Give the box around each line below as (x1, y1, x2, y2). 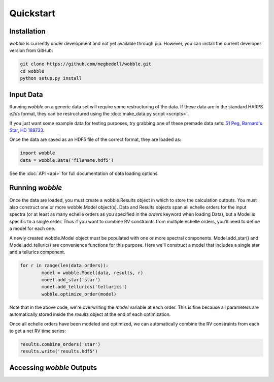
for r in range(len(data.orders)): (20, 262, 109, 269)
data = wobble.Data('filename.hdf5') (20, 157, 114, 163)
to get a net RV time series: (9, 328, 66, 334)
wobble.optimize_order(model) (41, 291, 117, 297)
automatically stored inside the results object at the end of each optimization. (9, 311, 171, 317)
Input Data (9, 90, 43, 99)
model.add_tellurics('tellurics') (41, 284, 127, 290)
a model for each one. (9, 225, 56, 231)
